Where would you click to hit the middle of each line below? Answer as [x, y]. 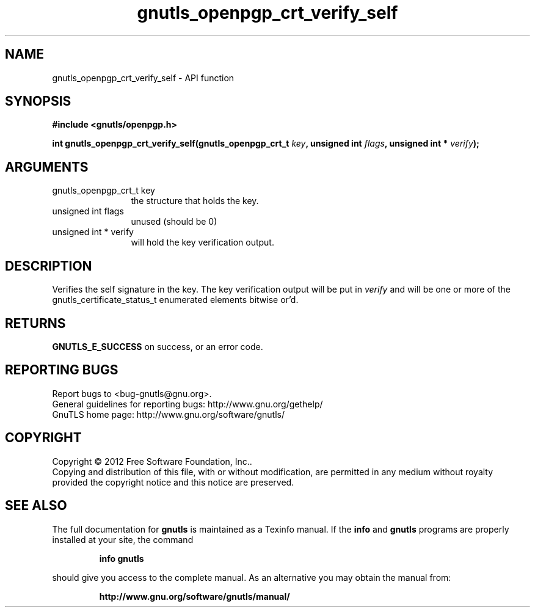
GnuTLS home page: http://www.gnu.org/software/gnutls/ [168, 414]
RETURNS [35, 323]
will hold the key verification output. [202, 242]
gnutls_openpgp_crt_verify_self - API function [143, 78]
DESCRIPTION [49, 266]
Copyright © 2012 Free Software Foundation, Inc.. [152, 461]
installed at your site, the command [123, 539]
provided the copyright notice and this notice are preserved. [173, 482]
